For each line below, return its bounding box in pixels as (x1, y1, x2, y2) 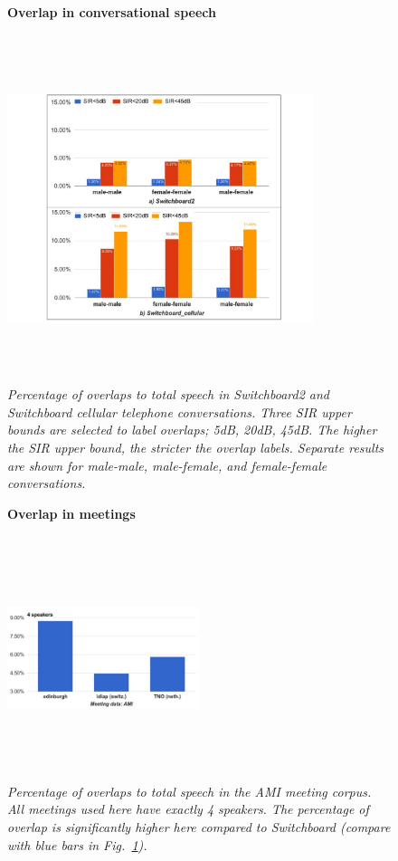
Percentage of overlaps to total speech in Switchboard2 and (7, 385, 330, 404)
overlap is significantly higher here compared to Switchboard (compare (7, 817, 391, 836)
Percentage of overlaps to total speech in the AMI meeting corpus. (7, 781, 372, 800)
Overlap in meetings (7, 503, 136, 522)
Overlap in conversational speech (7, 3, 217, 21)
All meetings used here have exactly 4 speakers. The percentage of (7, 799, 369, 818)
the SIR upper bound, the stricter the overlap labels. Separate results (7, 437, 384, 456)
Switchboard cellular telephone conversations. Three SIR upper (7, 402, 352, 421)
